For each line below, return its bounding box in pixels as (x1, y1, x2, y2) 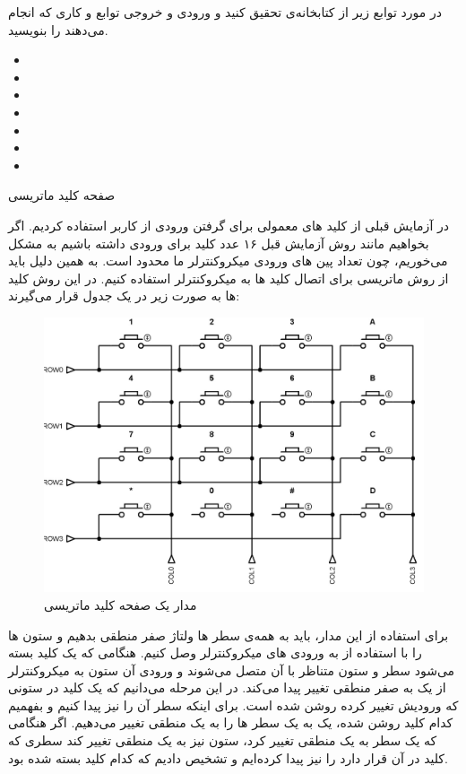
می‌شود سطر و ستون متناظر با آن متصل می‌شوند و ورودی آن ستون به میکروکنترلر (8, 660, 455, 679)
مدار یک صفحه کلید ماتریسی (44, 595, 197, 613)
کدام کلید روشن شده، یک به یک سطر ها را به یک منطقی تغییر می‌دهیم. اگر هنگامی (8, 713, 453, 732)
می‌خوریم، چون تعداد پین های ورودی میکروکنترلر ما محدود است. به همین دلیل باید (8, 251, 448, 270)
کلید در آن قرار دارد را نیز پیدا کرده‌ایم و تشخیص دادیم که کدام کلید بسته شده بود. (8, 748, 448, 767)
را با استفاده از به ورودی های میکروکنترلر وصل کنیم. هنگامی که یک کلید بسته (8, 643, 422, 662)
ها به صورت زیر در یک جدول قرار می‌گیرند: (8, 286, 240, 305)
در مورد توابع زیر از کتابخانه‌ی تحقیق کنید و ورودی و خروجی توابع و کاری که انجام (8, 3, 442, 21)
